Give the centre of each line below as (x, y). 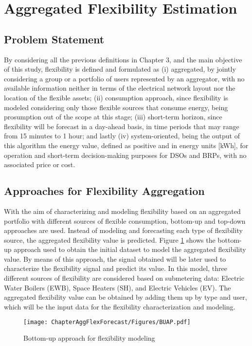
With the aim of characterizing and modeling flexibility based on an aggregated (122, 211)
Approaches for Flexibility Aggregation (104, 191)
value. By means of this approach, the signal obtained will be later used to (115, 259)
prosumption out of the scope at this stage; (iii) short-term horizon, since (113, 117)
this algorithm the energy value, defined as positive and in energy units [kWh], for (126, 145)
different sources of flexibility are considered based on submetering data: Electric (124, 278)
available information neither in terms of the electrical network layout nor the (120, 88)
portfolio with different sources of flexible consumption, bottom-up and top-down (125, 221)
